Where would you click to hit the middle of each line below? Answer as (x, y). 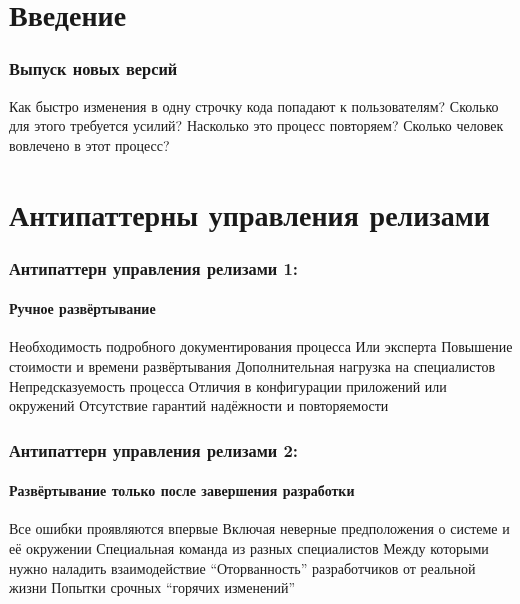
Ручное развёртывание (82, 308)
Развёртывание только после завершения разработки (182, 490)
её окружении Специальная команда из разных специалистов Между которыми (249, 548)
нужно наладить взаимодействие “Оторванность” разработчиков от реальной (242, 567)
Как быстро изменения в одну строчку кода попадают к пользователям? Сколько (254, 105)
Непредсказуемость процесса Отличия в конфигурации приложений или (228, 385)
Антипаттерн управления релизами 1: (154, 267)
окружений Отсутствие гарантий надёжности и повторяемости (199, 405)
